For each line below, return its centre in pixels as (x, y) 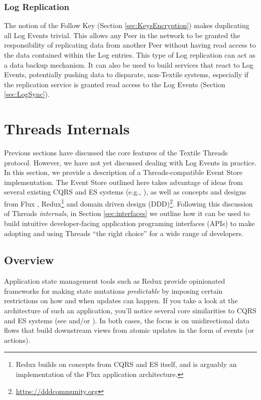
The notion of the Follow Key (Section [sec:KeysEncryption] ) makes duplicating (127, 25)
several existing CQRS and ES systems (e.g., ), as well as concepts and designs (125, 192)
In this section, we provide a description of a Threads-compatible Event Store (123, 172)
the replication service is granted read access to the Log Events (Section (115, 84)
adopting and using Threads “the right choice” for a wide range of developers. (124, 233)
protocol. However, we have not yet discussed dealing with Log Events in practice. (130, 162)
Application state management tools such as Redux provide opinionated (115, 281)
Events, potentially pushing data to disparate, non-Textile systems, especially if (126, 74)
